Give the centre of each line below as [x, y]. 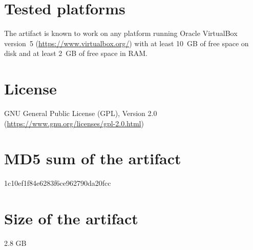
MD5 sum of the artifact [93, 158]
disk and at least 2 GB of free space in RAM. [76, 53]
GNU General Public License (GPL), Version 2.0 [81, 113]
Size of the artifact [71, 218]
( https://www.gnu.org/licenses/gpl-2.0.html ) [74, 123]
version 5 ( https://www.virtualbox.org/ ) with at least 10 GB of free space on [126, 43]
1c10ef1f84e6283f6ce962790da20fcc [58, 183]
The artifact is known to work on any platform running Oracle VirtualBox [121, 33]
